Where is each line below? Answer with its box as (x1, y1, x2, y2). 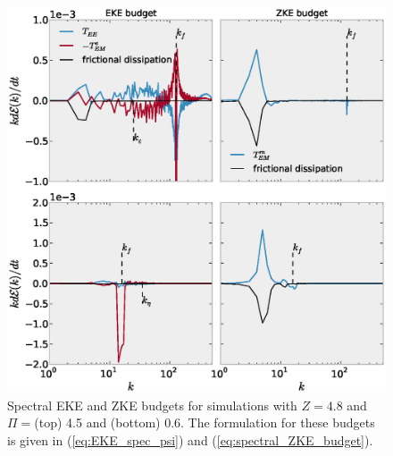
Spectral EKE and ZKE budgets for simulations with (7, 395, 297, 414)
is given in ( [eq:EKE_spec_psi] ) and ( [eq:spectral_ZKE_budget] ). (7, 430, 373, 449)
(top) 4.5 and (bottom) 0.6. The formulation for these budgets (34, 413, 375, 432)
